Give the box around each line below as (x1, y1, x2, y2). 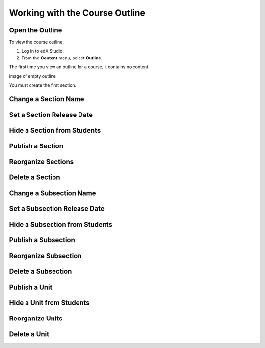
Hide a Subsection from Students (9, 220, 113, 229)
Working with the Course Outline (9, 7, 146, 18)
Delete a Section (9, 173, 60, 181)
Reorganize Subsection (9, 251, 82, 260)
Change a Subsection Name (9, 189, 96, 197)
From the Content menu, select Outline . (21, 55, 103, 61)
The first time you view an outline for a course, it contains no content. (9, 64, 150, 70)
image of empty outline (9, 73, 56, 79)
